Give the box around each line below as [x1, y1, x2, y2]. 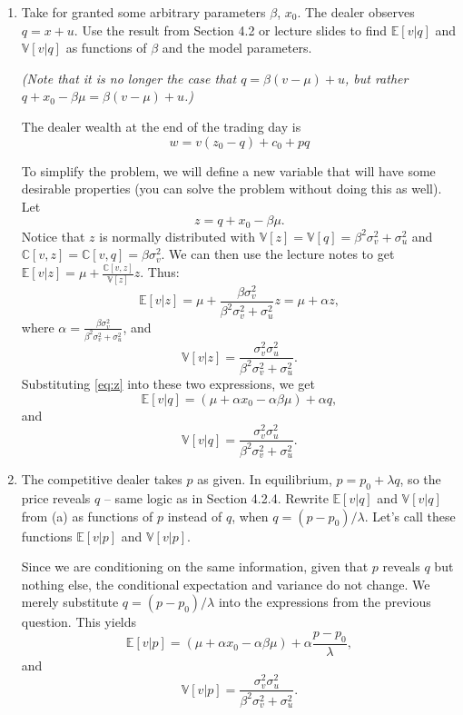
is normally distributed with [99, 226, 256, 245]
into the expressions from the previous [218, 592, 431, 611]
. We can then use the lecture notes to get [161, 244, 395, 263]
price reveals [21, 488, 91, 507]
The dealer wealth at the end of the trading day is [21, 116, 301, 135]
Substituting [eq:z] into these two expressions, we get [21, 374, 315, 393]
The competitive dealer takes [21, 470, 182, 489]
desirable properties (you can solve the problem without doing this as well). [21, 179, 442, 198]
